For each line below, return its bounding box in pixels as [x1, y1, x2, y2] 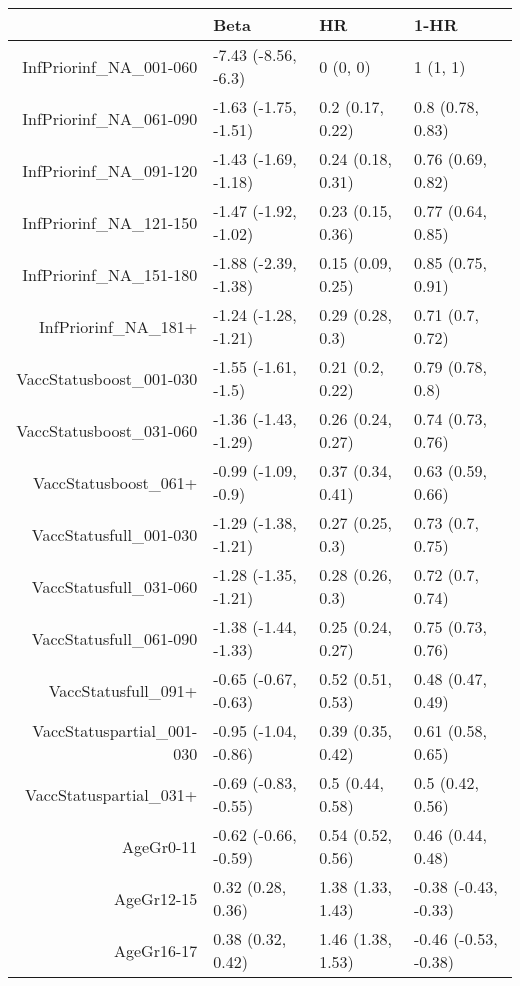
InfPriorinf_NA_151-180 [22, 262, 198, 286]
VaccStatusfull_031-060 [31, 574, 198, 598]
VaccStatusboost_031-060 [16, 418, 198, 442]
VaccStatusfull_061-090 [31, 626, 198, 650]
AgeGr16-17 [113, 938, 198, 962]
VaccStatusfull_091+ [48, 678, 198, 702]
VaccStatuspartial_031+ [25, 782, 198, 806]
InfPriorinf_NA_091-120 [22, 158, 198, 182]
